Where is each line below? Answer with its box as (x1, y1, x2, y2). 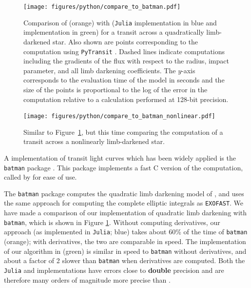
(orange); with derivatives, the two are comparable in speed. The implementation (4, 236, 246, 247)
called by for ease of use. (4, 172, 77, 182)
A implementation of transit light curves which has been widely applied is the (4, 152, 236, 163)
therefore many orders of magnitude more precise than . (4, 274, 171, 285)
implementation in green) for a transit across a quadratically (23, 27, 204, 37)
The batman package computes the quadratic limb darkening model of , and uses (4, 188, 244, 198)
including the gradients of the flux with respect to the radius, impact (23, 56, 229, 66)
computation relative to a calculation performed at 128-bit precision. (23, 94, 229, 104)
